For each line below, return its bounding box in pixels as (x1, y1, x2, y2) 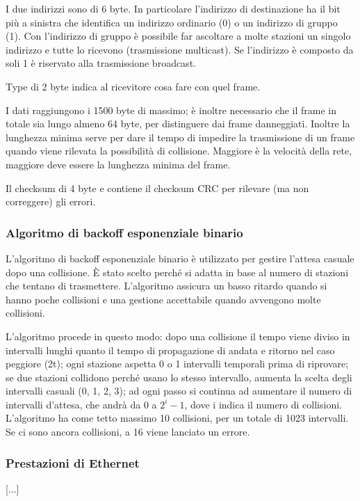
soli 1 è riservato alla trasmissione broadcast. (6, 56, 196, 70)
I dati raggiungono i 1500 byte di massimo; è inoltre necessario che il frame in (6, 102, 337, 117)
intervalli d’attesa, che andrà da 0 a (6, 397, 157, 411)
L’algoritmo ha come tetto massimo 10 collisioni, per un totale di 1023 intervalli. (6, 411, 349, 425)
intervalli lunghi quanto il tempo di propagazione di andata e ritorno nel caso (6, 342, 335, 357)
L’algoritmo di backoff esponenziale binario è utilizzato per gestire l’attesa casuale (6, 250, 354, 265)
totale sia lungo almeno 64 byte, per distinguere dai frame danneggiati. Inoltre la (6, 116, 350, 131)
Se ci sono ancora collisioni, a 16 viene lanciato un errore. (6, 424, 250, 439)
